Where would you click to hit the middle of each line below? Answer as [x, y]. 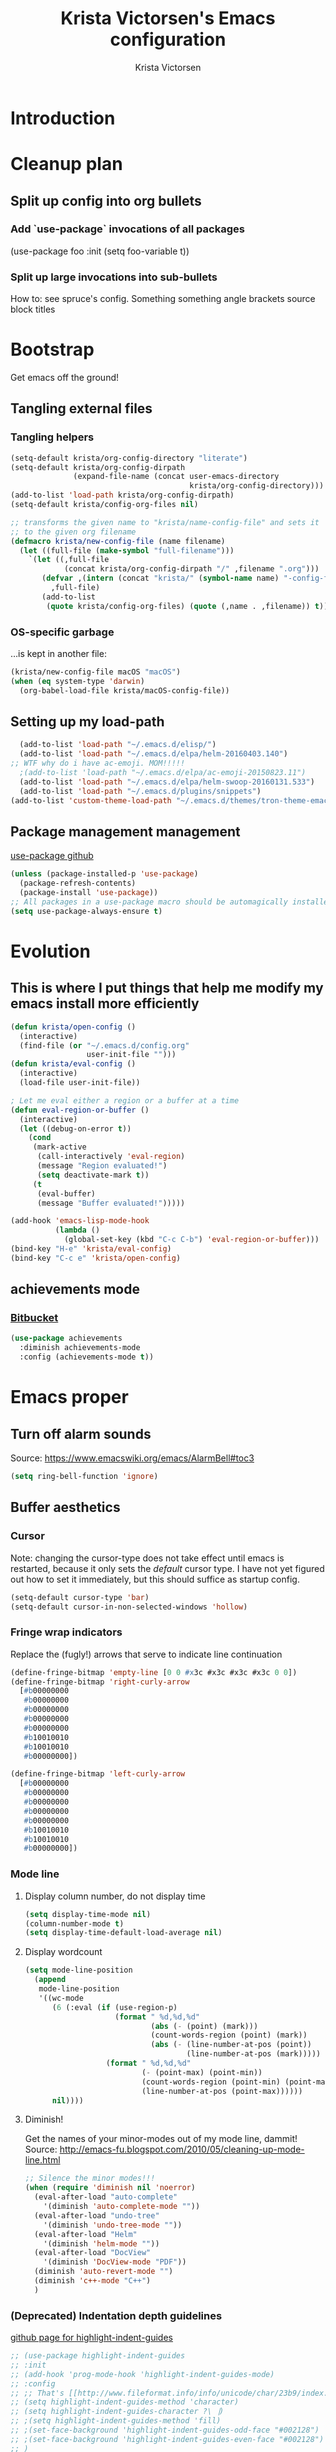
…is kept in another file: [58, 654]
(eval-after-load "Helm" [86, 2234]
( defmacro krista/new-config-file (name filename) [118, 541]
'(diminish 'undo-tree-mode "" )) [113, 2225]
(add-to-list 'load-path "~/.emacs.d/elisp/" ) [118, 745]
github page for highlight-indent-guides [91, 2338]
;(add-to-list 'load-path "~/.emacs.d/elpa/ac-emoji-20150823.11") [163, 773]
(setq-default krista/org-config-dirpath [98, 467]
